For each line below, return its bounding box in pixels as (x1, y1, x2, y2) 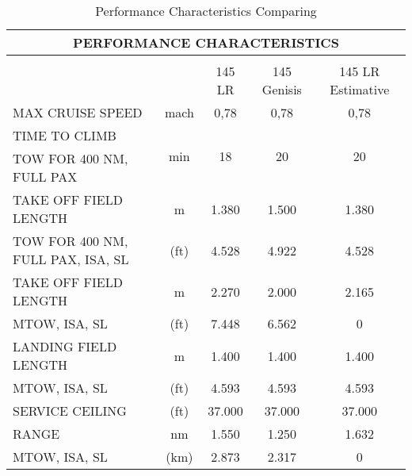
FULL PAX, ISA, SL (13, 250, 129, 268)
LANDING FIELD (13, 337, 117, 355)
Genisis (261, 80, 302, 98)
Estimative (330, 80, 390, 98)
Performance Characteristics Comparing (95, 2, 317, 20)
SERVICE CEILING (13, 401, 127, 420)
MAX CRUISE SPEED (13, 103, 143, 121)
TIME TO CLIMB (13, 126, 116, 144)
